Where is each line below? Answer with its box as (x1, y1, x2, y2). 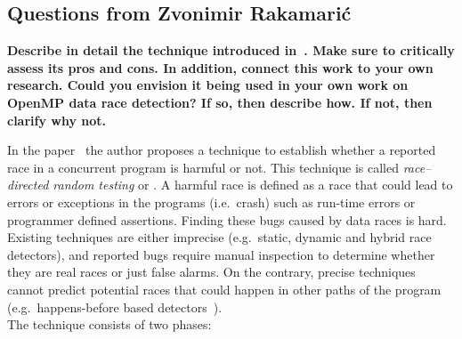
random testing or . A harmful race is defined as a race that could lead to (53, 175, 453, 194)
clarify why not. (7, 110, 107, 129)
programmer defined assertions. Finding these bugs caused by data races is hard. (7, 210, 447, 229)
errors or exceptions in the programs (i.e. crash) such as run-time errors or (7, 192, 416, 211)
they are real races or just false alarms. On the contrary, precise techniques (7, 262, 416, 281)
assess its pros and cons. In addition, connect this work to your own (7, 58, 434, 77)
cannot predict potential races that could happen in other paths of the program (7, 279, 442, 298)
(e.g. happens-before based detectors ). (7, 297, 223, 316)
